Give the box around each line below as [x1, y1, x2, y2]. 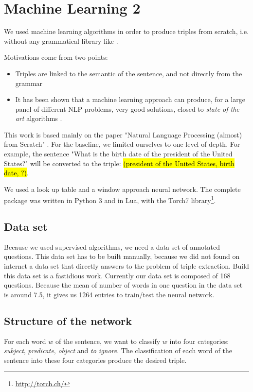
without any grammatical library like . [4, 35, 118, 46]
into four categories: [169, 336, 229, 346]
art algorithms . [15, 113, 62, 123]
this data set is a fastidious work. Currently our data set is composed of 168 [4, 270, 231, 280]
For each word [4, 336, 46, 346]
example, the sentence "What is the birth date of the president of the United [4, 149, 233, 159]
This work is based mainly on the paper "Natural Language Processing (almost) [4, 129, 242, 139]
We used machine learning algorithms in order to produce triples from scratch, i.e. [4, 26, 249, 36]
